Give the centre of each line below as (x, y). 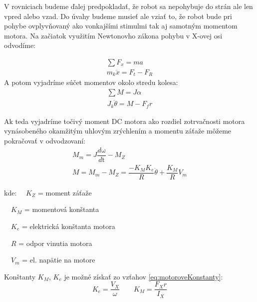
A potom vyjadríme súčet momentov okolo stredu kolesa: (91, 82)
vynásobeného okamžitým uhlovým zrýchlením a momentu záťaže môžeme (118, 131)
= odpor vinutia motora (55, 243)
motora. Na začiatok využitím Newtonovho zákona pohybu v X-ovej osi (113, 35)
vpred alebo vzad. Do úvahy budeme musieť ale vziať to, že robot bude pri (118, 16)
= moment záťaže (65, 192)
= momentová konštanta (62, 209)
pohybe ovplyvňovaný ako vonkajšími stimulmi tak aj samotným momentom (121, 26)
